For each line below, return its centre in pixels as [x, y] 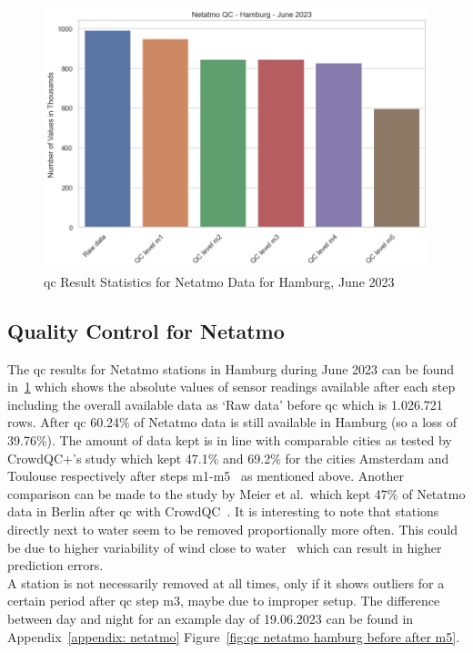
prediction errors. [55, 565]
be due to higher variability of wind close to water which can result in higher [225, 547]
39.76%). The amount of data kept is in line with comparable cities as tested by [230, 440]
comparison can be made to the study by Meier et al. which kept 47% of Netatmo [236, 493]
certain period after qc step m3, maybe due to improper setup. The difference [224, 601]
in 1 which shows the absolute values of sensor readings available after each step [231, 387]
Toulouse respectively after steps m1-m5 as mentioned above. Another [206, 476]
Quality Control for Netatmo [146, 330]
